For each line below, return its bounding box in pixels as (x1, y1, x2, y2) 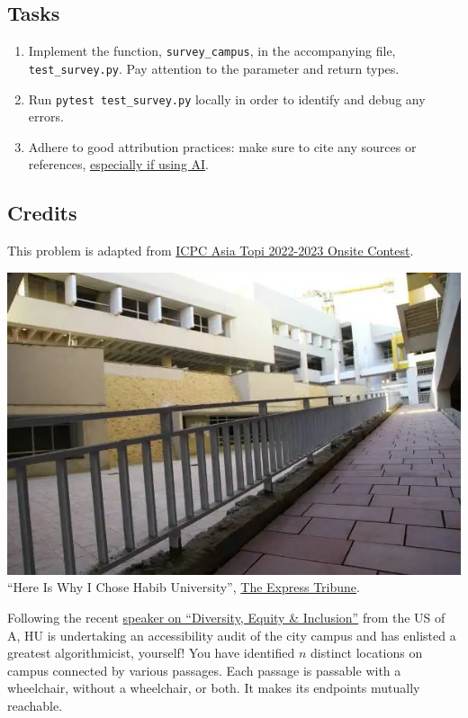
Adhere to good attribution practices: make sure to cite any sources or (28, 137, 417, 156)
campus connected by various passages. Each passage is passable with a (7, 660, 401, 679)
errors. (28, 107, 64, 126)
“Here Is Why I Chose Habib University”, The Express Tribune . (7, 578, 360, 597)
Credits (7, 199, 77, 227)
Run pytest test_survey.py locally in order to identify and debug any (28, 89, 426, 108)
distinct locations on (310, 643, 423, 662)
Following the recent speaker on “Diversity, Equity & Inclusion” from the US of (7, 607, 445, 626)
